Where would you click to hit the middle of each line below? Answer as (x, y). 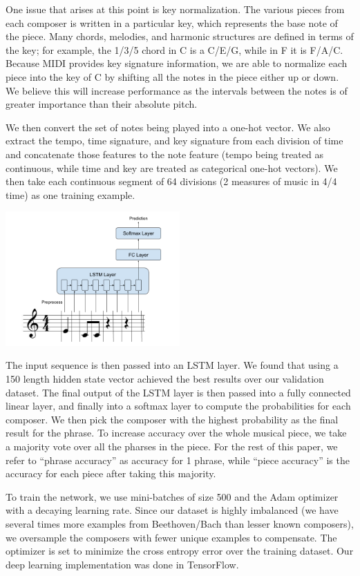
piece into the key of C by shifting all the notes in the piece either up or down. (172, 76)
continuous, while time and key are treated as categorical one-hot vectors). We (172, 167)
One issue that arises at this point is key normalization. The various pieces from (175, 9)
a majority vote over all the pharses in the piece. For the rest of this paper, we (172, 447)
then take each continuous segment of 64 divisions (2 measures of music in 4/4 (171, 181)
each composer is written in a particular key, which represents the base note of (172, 22)
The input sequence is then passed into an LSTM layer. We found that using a (172, 365)
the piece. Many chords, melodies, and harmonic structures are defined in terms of (180, 36)
